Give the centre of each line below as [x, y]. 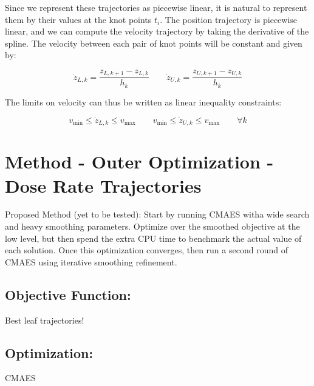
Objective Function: [68, 294]
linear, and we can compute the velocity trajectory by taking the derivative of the [157, 31]
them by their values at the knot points [78, 19]
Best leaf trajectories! [45, 320]
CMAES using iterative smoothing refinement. [91, 261]
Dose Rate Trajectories [103, 185]
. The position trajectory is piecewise [229, 19]
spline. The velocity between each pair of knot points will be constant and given [154, 43]
